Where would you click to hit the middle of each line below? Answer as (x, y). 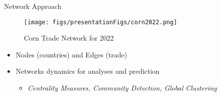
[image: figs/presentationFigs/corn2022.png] (101, 22)
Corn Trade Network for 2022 (69, 38)
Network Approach (33, 6)
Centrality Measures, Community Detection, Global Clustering (122, 88)
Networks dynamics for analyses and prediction (88, 71)
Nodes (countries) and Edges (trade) (71, 54)
